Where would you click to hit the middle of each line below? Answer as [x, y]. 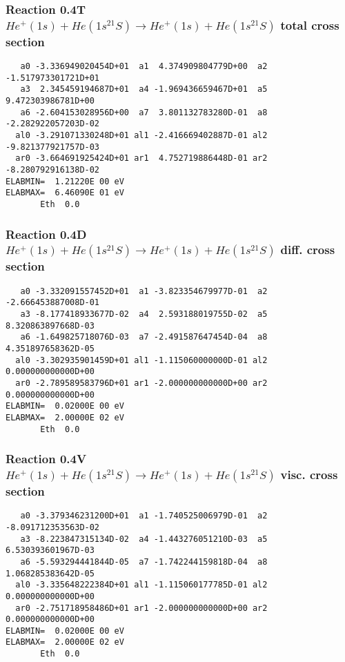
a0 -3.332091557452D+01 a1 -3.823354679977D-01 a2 [144, 291]
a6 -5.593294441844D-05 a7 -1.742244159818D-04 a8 [144, 562]
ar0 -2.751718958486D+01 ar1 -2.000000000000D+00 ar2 [141, 608]
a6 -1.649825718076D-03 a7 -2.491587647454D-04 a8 [144, 337]
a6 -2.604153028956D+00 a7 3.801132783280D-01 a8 [144, 112]
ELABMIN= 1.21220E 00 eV [65, 181]
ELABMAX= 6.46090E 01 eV [65, 193]
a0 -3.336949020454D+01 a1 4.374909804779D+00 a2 [144, 67]
